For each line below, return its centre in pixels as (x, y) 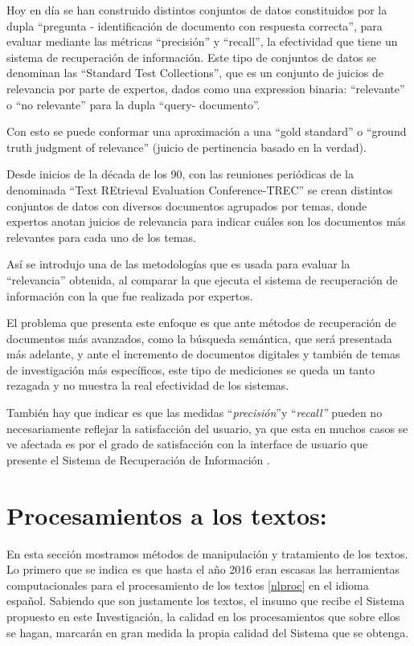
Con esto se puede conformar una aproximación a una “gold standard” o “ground (207, 131)
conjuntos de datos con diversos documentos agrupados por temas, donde (187, 205)
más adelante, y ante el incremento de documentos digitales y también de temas (203, 354)
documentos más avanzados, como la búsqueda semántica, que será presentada (199, 338)
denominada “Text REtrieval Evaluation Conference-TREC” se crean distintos (200, 189)
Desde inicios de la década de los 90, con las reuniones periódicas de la (180, 174)
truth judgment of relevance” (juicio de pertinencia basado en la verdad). (187, 147)
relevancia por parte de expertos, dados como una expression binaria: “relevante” (206, 88)
